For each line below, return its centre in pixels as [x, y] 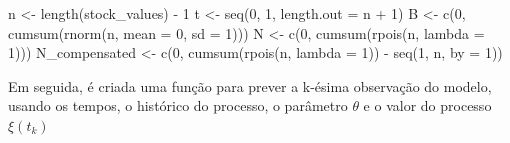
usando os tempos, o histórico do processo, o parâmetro [178, 105]
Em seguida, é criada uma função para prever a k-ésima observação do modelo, [250, 85]
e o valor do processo [427, 105]
